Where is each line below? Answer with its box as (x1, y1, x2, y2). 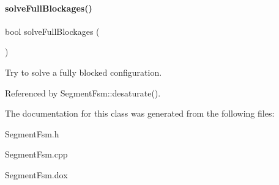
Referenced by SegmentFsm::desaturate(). (5, 86, 161, 99)
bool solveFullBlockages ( (5, 24, 100, 37)
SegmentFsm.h (5, 127, 59, 140)
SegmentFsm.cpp (5, 148, 68, 161)
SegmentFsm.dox (5, 168, 68, 181)
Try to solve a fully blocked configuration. (5, 65, 162, 78)
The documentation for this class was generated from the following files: (5, 107, 275, 120)
